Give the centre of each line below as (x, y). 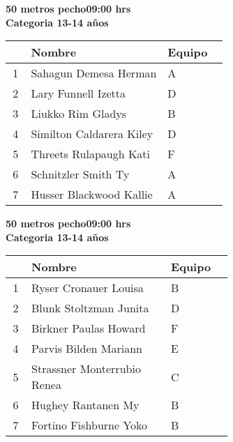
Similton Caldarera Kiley (92, 134)
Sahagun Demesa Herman (94, 73)
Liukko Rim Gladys (79, 114)
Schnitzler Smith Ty (80, 174)
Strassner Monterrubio (86, 369)
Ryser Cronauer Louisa (88, 288)
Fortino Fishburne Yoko (90, 425)
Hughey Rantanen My (85, 405)
